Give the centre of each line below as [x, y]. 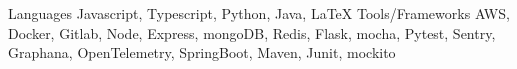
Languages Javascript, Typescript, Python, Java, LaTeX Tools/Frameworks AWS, [259, 13]
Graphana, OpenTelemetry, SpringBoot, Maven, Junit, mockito [202, 52]
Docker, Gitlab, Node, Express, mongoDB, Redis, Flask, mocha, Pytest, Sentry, [252, 32]
